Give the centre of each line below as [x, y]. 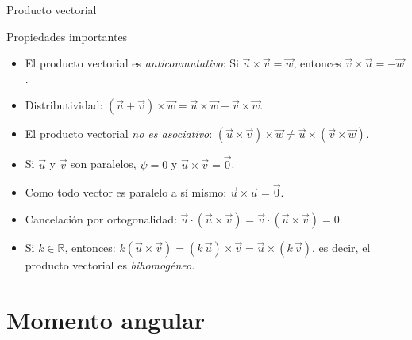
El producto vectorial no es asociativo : [119, 134]
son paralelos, [104, 164]
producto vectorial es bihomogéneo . [110, 265]
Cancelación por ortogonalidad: [101, 219]
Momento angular [106, 319]
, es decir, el [341, 247]
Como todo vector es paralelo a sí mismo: [126, 192]
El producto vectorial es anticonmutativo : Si [132, 63]
